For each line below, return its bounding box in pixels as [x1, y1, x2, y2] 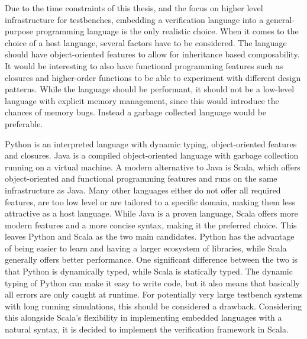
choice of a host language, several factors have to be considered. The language [5, 36, 287, 49]
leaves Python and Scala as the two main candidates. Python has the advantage [5, 230, 295, 243]
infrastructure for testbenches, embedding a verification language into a [5, 13, 264, 25]
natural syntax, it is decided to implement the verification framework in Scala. [5, 323, 289, 335]
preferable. [5, 117, 43, 130]
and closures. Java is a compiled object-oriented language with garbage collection [5, 149, 299, 162]
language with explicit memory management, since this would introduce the [5, 94, 279, 106]
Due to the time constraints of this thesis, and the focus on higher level [5, 2, 263, 14]
